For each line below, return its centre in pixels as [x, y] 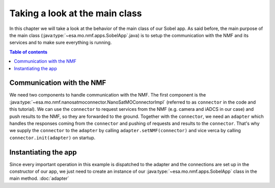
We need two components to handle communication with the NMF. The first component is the [108, 95]
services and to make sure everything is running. [61, 43]
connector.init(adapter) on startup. [52, 138]
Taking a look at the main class [76, 13]
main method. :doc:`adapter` [39, 178]
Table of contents [29, 52]
